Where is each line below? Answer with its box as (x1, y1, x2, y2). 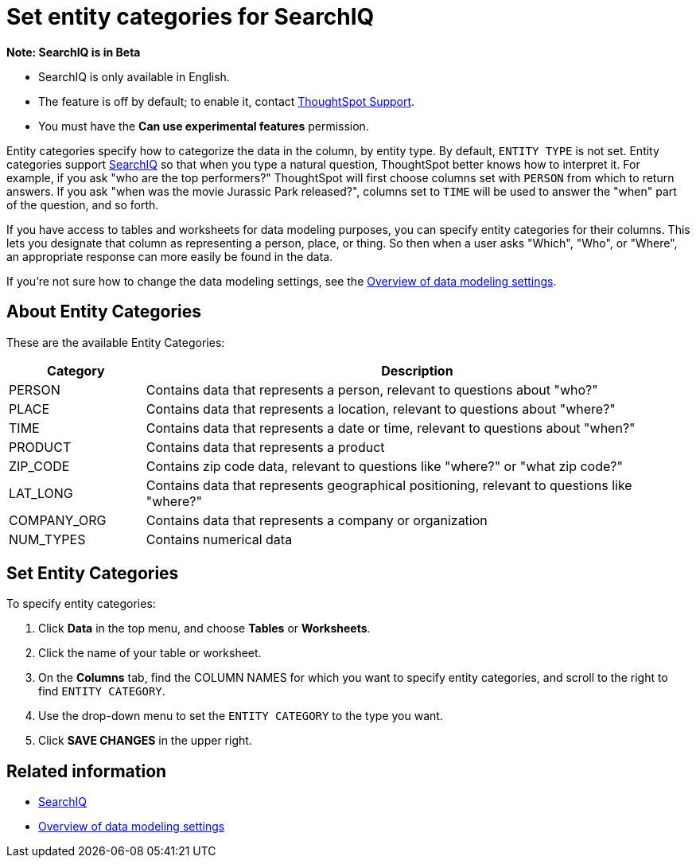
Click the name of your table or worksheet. (38, 646, 262, 660)
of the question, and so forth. (6, 197, 159, 212)
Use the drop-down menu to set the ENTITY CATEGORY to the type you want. (38, 709, 443, 723)
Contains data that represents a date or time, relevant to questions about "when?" (146, 419, 636, 436)
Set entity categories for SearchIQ (6, 3, 375, 30)
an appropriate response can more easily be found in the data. (6, 249, 333, 263)
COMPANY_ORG (9, 512, 107, 528)
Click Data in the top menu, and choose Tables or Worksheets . (38, 621, 371, 636)
